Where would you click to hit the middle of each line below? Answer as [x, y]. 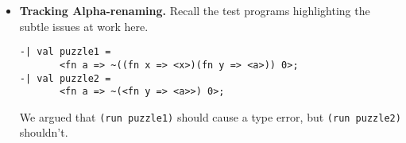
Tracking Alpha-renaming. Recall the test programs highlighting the [195, 10]
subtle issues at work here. [84, 26]
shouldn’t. [44, 132]
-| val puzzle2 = [65, 78]
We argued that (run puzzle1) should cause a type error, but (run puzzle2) [210, 116]
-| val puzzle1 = [65, 52]
